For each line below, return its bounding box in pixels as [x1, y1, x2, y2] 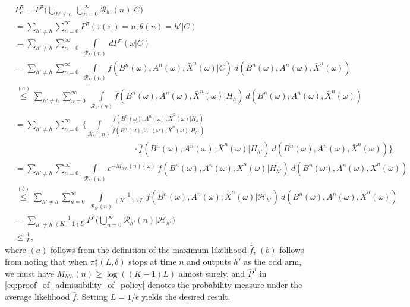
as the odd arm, [244, 255, 302, 267]
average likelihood [5, 290, 70, 302]
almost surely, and [178, 267, 245, 279]
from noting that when [5, 255, 87, 267]
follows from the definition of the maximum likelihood [51, 243, 247, 256]
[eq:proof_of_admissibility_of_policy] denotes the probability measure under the [5, 278, 302, 291]
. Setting [76, 290, 108, 302]
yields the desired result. [141, 290, 231, 302]
